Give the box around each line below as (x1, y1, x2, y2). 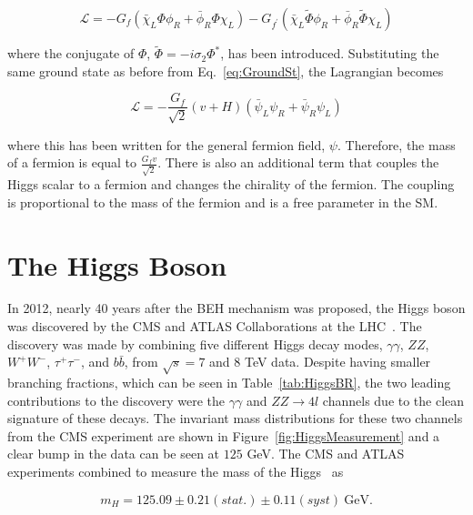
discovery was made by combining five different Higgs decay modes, (7, 334, 383, 353)
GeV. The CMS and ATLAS (247, 444, 405, 463)
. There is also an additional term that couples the (157, 153, 439, 172)
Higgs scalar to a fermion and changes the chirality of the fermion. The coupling (7, 175, 455, 194)
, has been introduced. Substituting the (220, 44, 439, 63)
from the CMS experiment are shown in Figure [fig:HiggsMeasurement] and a (7, 426, 440, 445)
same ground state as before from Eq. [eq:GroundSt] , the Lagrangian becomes (7, 61, 444, 80)
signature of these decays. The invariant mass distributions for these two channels (7, 409, 463, 428)
